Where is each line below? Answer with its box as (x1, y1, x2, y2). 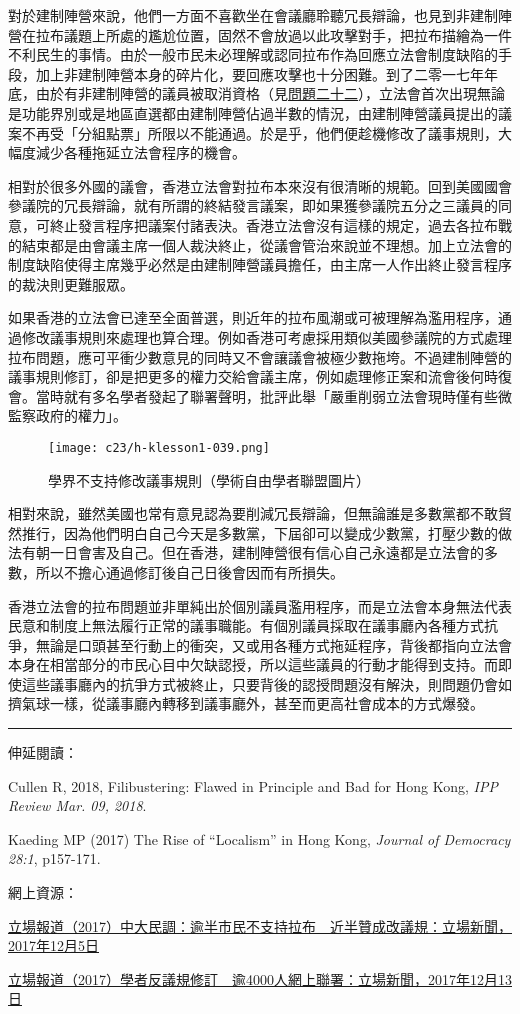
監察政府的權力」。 (8, 405, 127, 426)
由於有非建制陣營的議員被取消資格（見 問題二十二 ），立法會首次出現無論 (35, 83, 505, 104)
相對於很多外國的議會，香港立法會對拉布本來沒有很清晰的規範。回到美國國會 (8, 175, 512, 196)
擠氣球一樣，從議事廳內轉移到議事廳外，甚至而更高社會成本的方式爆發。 (8, 693, 484, 714)
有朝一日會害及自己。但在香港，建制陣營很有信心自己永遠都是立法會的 (21, 542, 484, 563)
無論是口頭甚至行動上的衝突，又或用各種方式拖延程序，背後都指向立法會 (35, 634, 512, 655)
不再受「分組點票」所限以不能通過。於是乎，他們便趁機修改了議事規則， (21, 122, 498, 143)
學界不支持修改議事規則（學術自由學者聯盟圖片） (48, 469, 370, 490)
